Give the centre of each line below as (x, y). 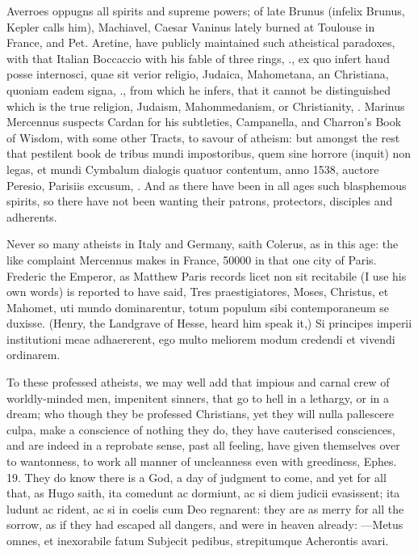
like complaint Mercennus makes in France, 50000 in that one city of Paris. (192, 259)
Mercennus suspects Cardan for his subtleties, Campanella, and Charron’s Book (204, 122)
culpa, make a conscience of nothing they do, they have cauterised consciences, (201, 429)
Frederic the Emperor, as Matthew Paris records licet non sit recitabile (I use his (207, 275)
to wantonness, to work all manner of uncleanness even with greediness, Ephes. (202, 461)
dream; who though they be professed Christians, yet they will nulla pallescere (201, 414)
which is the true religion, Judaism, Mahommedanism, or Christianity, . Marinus (206, 106)
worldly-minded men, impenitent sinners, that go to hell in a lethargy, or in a (198, 398)
